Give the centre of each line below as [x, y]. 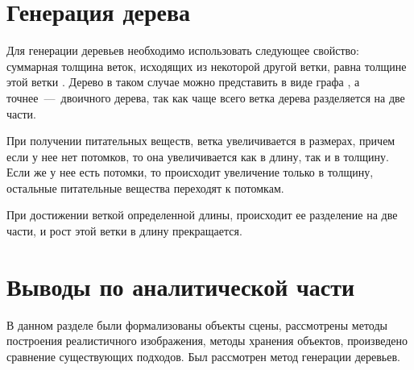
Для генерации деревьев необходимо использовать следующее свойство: [183, 50]
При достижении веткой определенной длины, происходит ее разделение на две [202, 215]
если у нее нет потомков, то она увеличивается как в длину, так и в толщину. [198, 156]
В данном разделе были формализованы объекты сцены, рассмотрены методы [197, 324]
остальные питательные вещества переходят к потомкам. [145, 187]
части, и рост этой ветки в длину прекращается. [124, 231]
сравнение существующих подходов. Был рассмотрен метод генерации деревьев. [203, 356]
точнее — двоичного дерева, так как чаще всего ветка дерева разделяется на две [206, 97]
